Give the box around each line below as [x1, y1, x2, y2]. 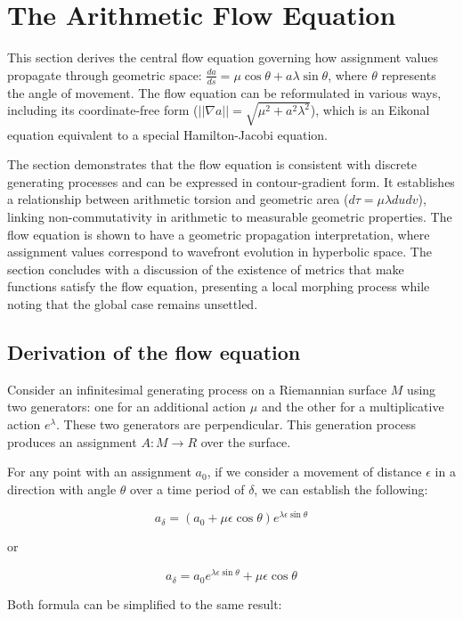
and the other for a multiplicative [261, 397, 444, 416]
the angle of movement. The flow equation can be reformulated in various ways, [7, 83, 442, 102]
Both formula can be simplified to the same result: [7, 594, 282, 613]
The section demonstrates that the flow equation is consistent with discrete [7, 155, 417, 174]
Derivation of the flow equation [7, 338, 301, 366]
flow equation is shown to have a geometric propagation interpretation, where [7, 224, 430, 243]
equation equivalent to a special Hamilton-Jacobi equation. [7, 125, 329, 143]
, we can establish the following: [254, 479, 428, 498]
